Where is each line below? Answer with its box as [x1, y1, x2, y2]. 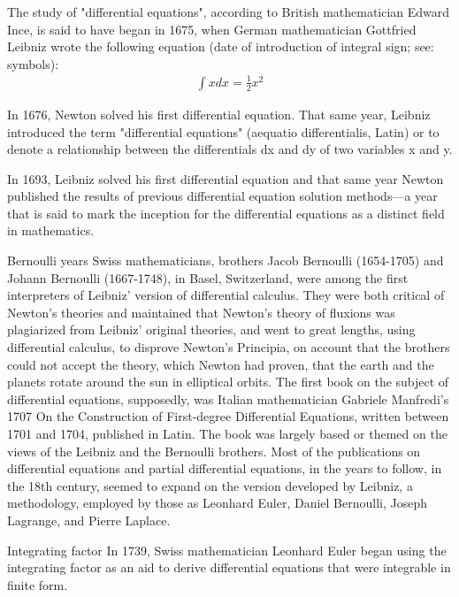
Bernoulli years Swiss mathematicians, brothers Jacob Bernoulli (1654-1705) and [7, 251, 444, 270]
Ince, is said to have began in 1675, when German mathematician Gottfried [7, 19, 417, 38]
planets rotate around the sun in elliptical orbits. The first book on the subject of [7, 372, 449, 391]
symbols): [7, 54, 59, 73]
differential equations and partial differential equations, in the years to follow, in [7, 459, 442, 478]
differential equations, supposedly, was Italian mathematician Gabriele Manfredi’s [7, 389, 449, 408]
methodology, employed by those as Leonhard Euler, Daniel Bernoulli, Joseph [7, 494, 428, 512]
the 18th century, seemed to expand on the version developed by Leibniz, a [7, 476, 413, 494]
